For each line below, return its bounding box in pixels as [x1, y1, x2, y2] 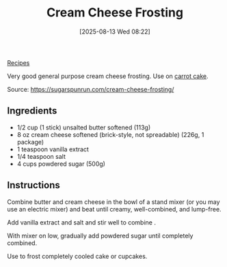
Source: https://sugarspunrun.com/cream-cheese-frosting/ [7, 85, 174, 93]
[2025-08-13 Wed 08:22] [79, 27, 150, 36]
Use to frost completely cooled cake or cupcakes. [7, 252, 148, 260]
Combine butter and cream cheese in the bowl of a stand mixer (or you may [7, 197, 220, 206]
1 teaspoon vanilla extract [16, 145, 89, 153]
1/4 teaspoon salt [16, 152, 66, 160]
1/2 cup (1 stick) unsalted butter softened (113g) [16, 123, 151, 131]
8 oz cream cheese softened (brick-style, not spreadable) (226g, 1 [16, 130, 204, 138]
